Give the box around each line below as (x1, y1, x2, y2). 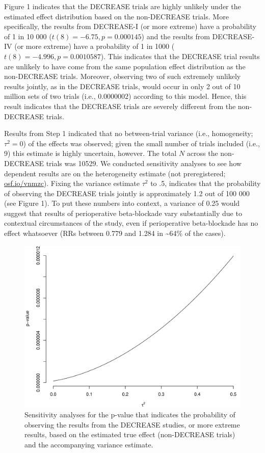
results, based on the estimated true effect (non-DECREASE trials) (24, 429, 235, 440)
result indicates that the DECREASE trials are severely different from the (4, 100, 236, 111)
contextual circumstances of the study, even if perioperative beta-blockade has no (4, 218, 258, 228)
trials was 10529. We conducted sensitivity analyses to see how (46, 157, 242, 168)
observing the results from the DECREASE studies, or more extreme (24, 419, 240, 430)
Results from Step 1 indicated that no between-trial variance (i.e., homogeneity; (4, 128, 253, 139)
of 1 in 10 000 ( (4, 31, 52, 41)
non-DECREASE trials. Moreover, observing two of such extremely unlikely (4, 71, 241, 82)
